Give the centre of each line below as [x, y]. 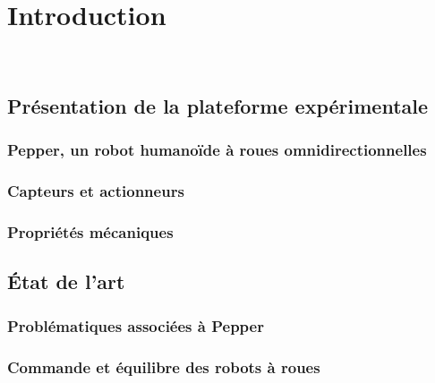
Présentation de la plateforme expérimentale [218, 106]
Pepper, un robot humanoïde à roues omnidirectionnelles [217, 150]
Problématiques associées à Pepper [136, 325]
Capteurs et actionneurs [96, 191]
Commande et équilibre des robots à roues [164, 366]
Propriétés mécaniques [90, 232]
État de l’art [66, 281]
